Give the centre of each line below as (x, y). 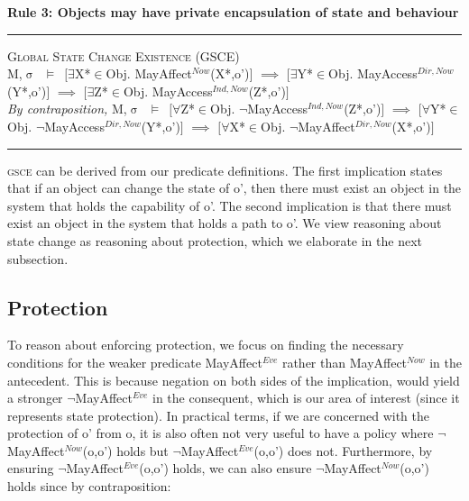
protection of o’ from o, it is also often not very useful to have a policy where (221, 433)
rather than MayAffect (345, 362)
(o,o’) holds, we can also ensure (225, 468)
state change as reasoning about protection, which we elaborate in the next (215, 240)
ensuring (31, 468)
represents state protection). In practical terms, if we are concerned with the (218, 415)
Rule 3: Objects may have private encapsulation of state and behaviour (233, 12)
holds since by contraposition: (89, 486)
